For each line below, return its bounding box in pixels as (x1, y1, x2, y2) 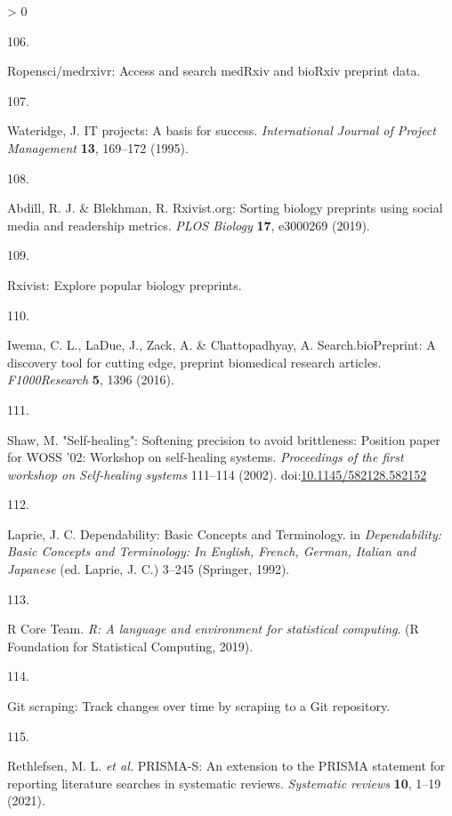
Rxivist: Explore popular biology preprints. (7, 275, 242, 294)
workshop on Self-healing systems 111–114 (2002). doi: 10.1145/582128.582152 (7, 465, 427, 483)
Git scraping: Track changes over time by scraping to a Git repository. (7, 697, 391, 715)
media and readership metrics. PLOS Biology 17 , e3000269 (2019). (7, 215, 370, 234)
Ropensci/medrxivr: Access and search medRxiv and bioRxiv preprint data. (7, 61, 421, 80)
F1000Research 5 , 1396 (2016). (7, 370, 174, 389)
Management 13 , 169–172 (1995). (7, 138, 189, 157)
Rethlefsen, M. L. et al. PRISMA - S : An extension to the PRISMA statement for (7, 756, 446, 775)
